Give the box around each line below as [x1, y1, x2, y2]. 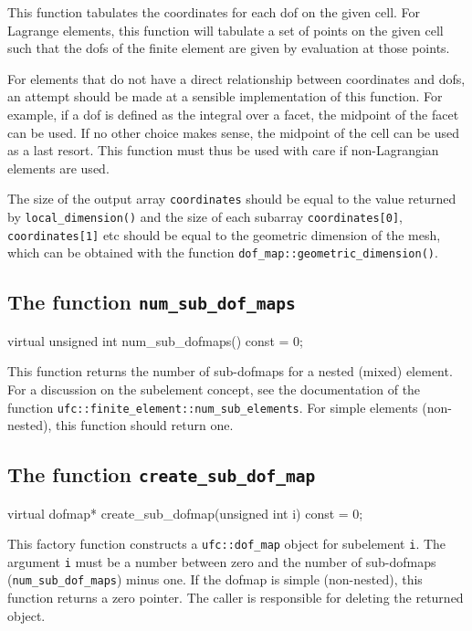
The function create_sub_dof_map [7, 460, 316, 489]
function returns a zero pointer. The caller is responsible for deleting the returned [7, 588, 464, 607]
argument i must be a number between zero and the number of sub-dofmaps [7, 552, 436, 571]
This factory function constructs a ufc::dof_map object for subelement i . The [7, 534, 446, 553]
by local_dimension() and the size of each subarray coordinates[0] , [7, 207, 403, 226]
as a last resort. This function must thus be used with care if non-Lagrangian [7, 141, 439, 160]
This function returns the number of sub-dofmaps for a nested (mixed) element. [7, 362, 453, 381]
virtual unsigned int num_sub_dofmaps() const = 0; [7, 331, 303, 350]
